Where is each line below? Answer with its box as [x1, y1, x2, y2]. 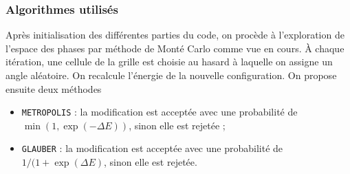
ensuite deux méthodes [6, 81, 102, 96]
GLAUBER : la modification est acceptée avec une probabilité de [21, 141, 283, 155]
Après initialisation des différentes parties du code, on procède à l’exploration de [6, 28, 344, 42]
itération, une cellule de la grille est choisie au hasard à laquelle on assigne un [6, 54, 333, 69]
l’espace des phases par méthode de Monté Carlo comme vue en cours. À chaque [6, 41, 344, 55]
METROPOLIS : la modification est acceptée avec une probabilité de [21, 105, 298, 119]
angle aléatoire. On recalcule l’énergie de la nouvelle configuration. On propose [6, 68, 337, 82]
